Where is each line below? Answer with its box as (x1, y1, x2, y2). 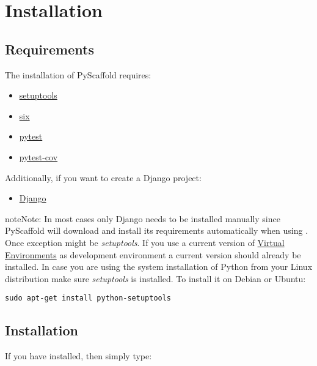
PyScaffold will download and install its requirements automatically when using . (5, 224, 308, 237)
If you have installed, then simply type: (5, 349, 152, 362)
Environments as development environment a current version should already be (5, 248, 301, 261)
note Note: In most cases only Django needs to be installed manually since (5, 212, 280, 225)
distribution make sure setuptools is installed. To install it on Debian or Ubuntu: (5, 272, 306, 285)
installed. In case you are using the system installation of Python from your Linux (5, 260, 313, 273)
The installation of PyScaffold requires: (5, 68, 151, 81)
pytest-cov (19, 150, 58, 163)
